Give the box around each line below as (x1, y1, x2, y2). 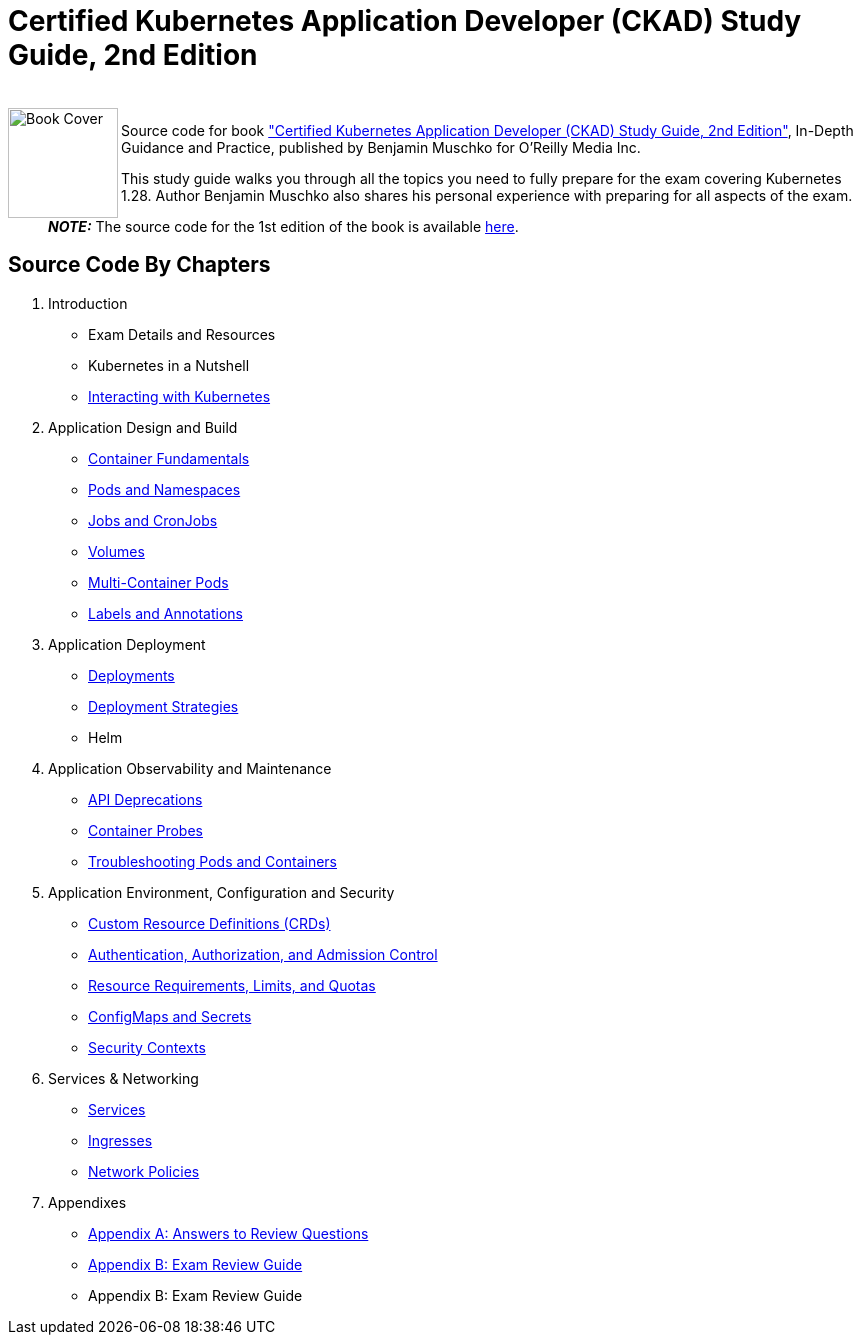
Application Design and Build (48, 418, 238, 436)
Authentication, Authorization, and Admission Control (88, 945, 438, 963)
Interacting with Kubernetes (88, 387, 271, 405)
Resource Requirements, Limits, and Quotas (88, 976, 376, 994)
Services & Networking (48, 1069, 199, 1087)
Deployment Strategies (88, 697, 239, 715)
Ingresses (88, 1131, 153, 1149)
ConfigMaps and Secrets (88, 1007, 252, 1025)
